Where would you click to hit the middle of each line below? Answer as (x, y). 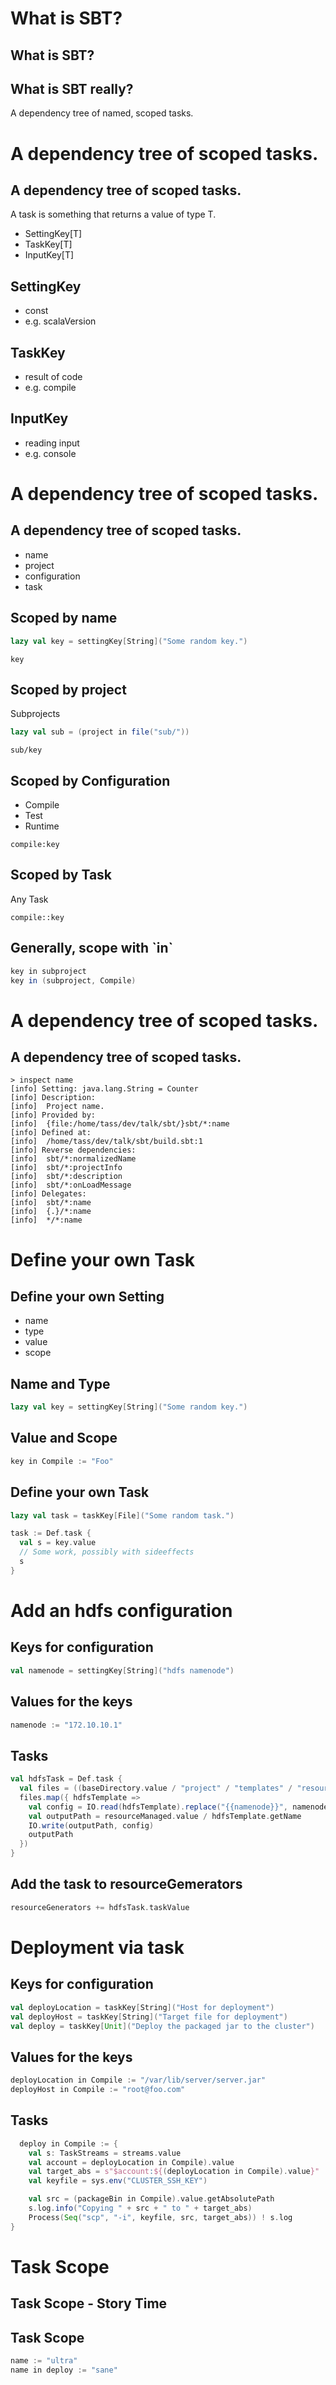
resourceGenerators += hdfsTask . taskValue (100, 1907)
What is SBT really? (72, 88)
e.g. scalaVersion (60, 321)
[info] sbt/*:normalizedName (73, 1159)
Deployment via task (97, 1947)
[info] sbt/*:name (51, 1203)
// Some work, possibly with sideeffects (107, 1552)
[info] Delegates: (48, 1194)
